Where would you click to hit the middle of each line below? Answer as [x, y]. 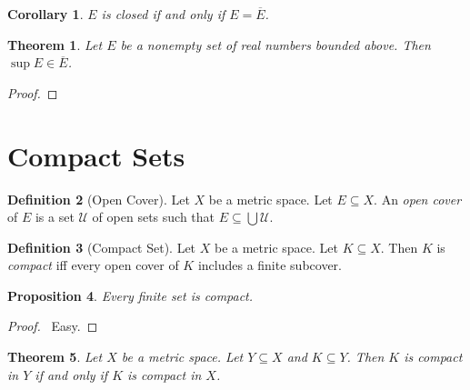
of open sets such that [154, 217]
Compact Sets [96, 155]
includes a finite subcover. [270, 265]
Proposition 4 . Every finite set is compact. [130, 295]
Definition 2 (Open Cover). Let [99, 199]
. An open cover [418, 199]
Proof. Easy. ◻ [53, 326]
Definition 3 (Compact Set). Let [102, 247]
